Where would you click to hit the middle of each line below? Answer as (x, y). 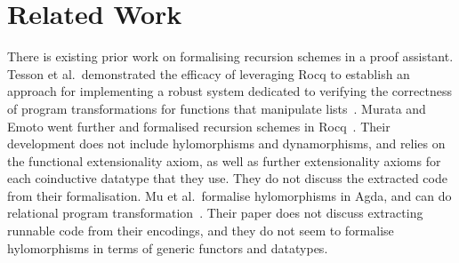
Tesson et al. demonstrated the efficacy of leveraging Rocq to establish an (209, 73)
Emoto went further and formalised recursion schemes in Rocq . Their (199, 126)
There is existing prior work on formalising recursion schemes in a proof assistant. (230, 56)
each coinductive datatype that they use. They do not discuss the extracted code (227, 178)
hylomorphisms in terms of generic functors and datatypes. (168, 247)
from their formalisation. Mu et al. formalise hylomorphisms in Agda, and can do (229, 195)
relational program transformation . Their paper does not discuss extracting (215, 213)
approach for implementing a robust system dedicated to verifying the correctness (229, 91)
